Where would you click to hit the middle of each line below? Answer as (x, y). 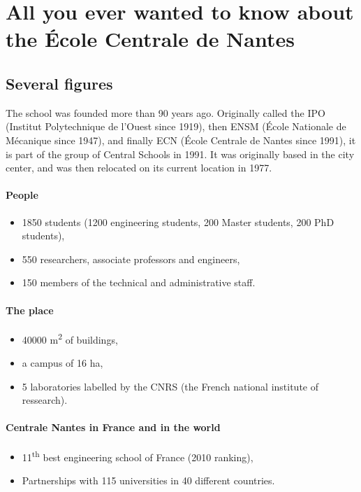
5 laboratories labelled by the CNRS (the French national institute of (170, 386)
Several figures (59, 83)
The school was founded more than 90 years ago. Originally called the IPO (165, 112)
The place (30, 310)
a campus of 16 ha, (62, 362)
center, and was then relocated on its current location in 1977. (139, 168)
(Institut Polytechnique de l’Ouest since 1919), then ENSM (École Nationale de (176, 126)
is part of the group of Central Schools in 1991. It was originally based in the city (180, 154)
